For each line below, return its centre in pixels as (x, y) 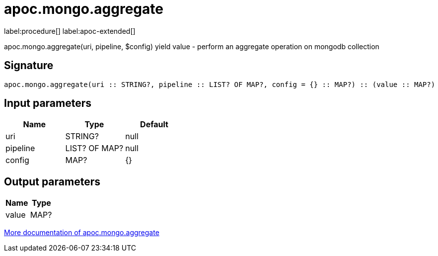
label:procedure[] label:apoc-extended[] (70, 31)
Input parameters (48, 103)
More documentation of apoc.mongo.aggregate (82, 233)
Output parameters (52, 181)
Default (154, 125)
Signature (29, 66)
